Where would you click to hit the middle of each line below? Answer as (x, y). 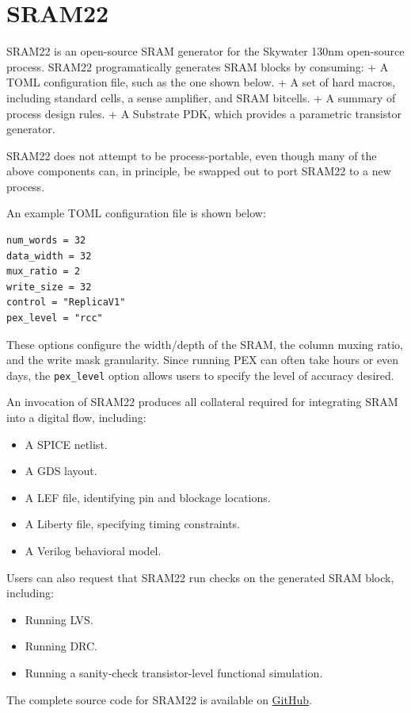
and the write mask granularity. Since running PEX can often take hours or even (203, 360)
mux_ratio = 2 (44, 272)
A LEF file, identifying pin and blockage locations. (148, 497)
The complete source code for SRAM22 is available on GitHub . (159, 699)
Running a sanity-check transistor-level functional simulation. (174, 673)
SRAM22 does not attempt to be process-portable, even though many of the (192, 155)
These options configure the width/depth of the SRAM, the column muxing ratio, (205, 344)
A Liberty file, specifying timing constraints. (132, 524)
